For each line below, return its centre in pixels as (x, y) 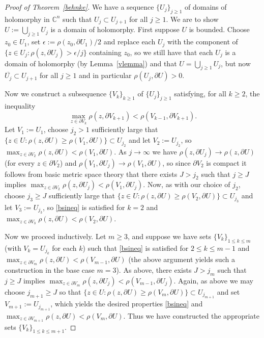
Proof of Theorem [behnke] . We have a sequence (79, 7)
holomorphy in (27, 19)
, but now (236, 63)
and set (228, 291)
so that (70, 291)
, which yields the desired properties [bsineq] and (127, 304)
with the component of (202, 42)
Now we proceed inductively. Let (55, 236)
